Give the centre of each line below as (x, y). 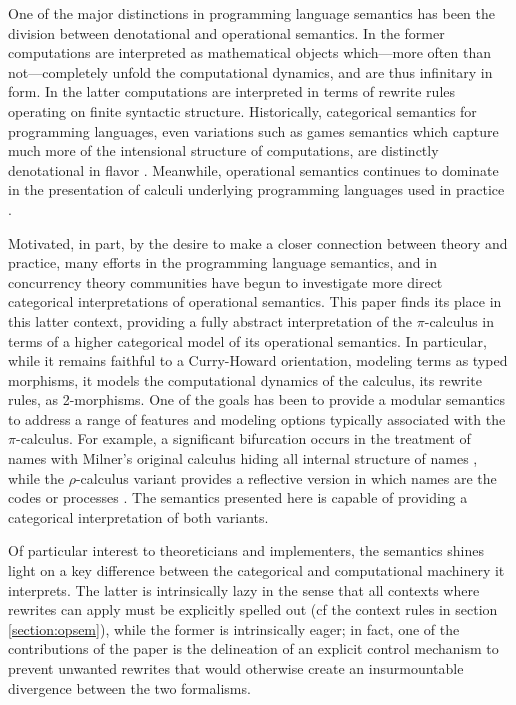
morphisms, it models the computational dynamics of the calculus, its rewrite (245, 379)
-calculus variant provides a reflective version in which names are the (286, 477)
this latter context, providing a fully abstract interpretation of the (210, 320)
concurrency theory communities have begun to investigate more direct (225, 281)
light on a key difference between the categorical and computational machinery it (256, 570)
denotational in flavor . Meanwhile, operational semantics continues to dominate (253, 169)
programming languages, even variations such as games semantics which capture (253, 130)
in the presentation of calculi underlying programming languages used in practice (256, 189)
